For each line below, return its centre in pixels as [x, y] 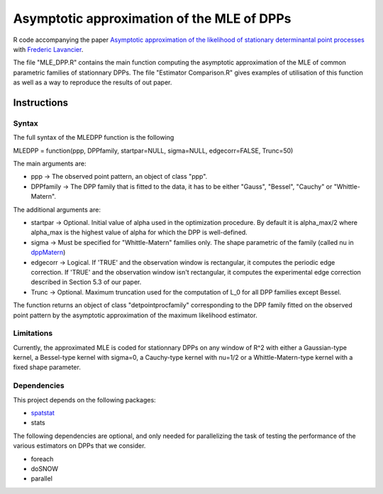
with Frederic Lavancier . [48, 49]
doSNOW [44, 468]
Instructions [41, 103]
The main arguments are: [50, 164]
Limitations [33, 334]
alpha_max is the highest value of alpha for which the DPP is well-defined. [139, 232]
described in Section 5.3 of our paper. [86, 282]
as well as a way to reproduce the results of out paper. [93, 82]
